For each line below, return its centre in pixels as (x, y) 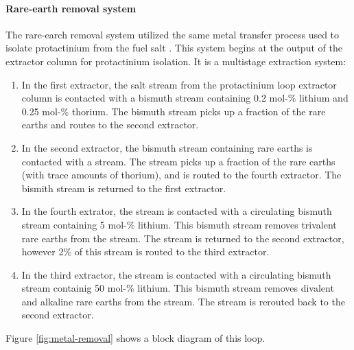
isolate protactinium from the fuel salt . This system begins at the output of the (174, 48)
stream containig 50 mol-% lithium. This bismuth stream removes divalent (178, 288)
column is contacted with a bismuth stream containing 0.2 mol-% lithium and (185, 98)
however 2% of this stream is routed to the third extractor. (145, 252)
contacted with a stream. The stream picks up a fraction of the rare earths (178, 161)
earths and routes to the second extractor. (110, 125)
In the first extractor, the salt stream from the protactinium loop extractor (179, 84)
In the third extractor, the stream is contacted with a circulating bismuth (176, 274)
